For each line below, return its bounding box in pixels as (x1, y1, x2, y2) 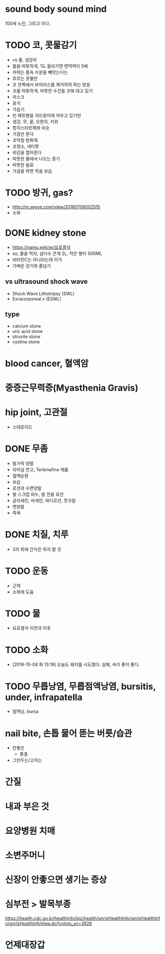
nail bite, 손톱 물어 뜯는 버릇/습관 (5, 728, 132, 739)
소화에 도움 (12, 589, 34, 595)
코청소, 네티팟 (12, 143, 40, 149)
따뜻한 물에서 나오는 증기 (12, 156, 60, 162)
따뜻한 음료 (12, 162, 34, 167)
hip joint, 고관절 (5, 407, 68, 418)
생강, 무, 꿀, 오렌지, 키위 (12, 119, 58, 124)
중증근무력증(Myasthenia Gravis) (5, 382, 138, 393)
